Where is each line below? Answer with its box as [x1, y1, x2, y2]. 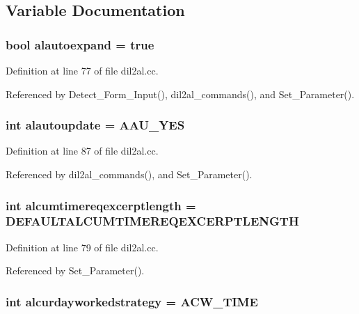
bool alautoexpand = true [6, 36, 154, 53]
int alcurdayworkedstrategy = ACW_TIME [6, 292, 258, 310]
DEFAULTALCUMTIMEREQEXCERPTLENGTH [6, 212, 299, 230]
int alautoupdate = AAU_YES [6, 116, 185, 134]
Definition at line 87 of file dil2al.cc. [6, 143, 159, 158]
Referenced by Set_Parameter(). [6, 263, 145, 278]
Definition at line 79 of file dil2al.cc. [6, 240, 159, 254]
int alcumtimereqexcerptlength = [6, 196, 196, 214]
